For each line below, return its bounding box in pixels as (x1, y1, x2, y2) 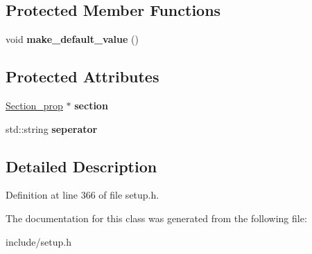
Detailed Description (6, 155, 157, 176)
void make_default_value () (6, 32, 139, 46)
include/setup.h (6, 234, 71, 248)
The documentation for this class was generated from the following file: (6, 210, 307, 225)
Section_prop (6, 98, 63, 112)
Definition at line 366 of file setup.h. (6, 188, 159, 202)
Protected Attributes (6, 66, 159, 87)
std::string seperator (6, 121, 98, 136)
